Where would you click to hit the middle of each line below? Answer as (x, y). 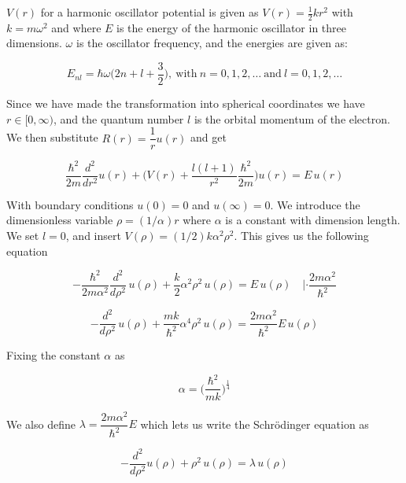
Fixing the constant (54, 355)
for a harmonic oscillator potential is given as (149, 12)
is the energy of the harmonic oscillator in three (232, 27)
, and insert (93, 236)
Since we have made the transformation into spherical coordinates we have (186, 103)
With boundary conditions (70, 204)
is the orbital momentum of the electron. (292, 118)
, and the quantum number (119, 118)
